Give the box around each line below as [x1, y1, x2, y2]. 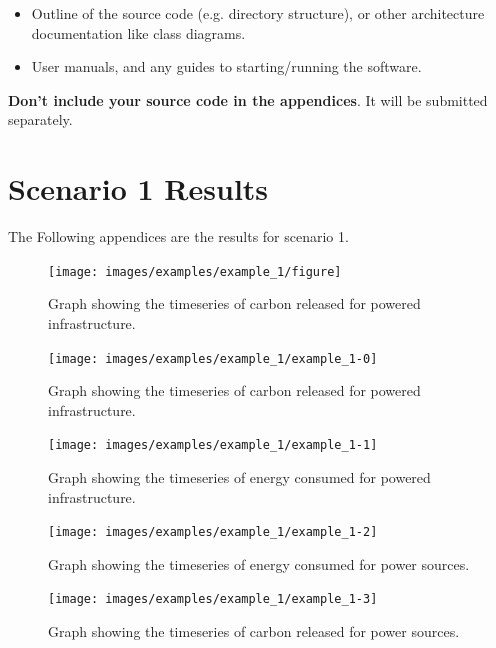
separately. [8, 109, 73, 130]
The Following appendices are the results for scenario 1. [8, 226, 349, 247]
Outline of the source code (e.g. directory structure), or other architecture [31, 3, 485, 23]
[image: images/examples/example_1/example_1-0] [48, 351, 378, 366]
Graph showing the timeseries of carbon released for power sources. [48, 621, 460, 642]
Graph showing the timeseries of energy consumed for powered [48, 467, 431, 488]
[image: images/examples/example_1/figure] [48, 264, 342, 279]
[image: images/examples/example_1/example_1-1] [48, 438, 378, 453]
